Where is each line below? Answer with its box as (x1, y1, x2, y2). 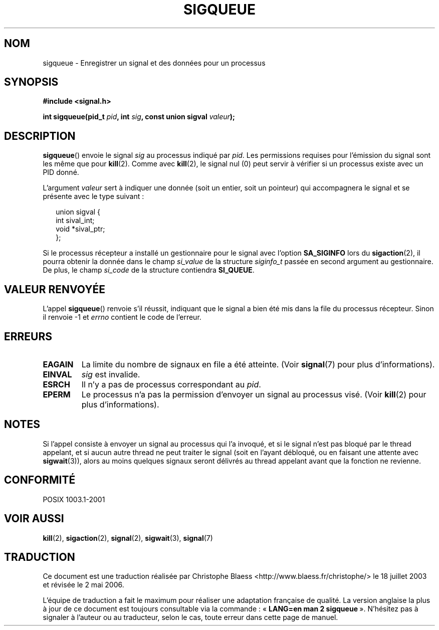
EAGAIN (43, 359, 74, 369)
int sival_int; (56, 216, 95, 225)
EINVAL (43, 369, 72, 379)
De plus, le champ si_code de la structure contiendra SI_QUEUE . (43, 266, 255, 275)
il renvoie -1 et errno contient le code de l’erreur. (43, 313, 201, 322)
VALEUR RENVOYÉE (4, 283, 105, 296)
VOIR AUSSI (4, 512, 64, 525)
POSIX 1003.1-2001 (43, 495, 105, 504)
